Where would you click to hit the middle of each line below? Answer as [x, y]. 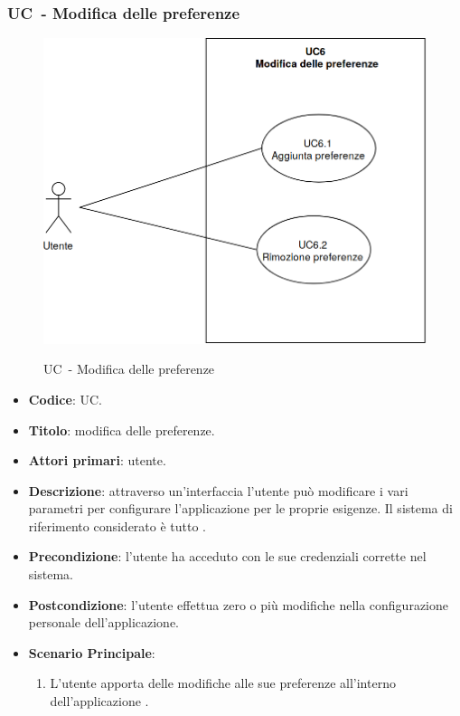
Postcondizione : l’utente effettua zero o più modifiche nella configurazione [238, 604]
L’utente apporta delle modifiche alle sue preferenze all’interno [223, 683]
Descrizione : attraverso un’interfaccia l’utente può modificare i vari [218, 490]
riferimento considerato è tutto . [117, 525]
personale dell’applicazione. [103, 622]
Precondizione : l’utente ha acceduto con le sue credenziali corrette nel [227, 556]
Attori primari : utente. [97, 460]
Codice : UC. [65, 399]
